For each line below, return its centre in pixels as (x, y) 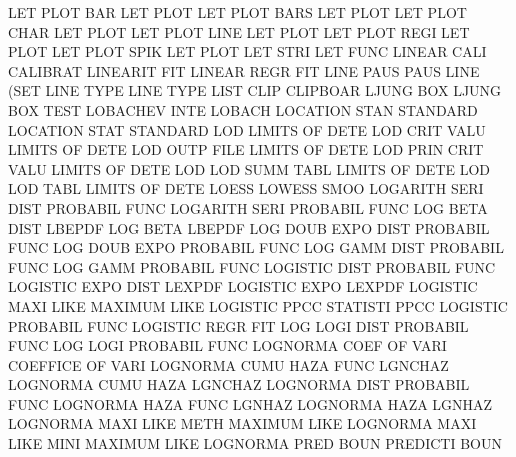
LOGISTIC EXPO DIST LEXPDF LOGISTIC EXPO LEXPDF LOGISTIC (243, 286)
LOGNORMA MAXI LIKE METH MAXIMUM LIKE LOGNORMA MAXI (242, 423)
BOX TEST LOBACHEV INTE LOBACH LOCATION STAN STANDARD (243, 109)
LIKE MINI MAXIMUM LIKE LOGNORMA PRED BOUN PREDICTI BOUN (255, 443)
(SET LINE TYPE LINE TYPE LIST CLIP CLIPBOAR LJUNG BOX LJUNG (255, 90)
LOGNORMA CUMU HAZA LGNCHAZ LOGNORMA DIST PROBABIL (239, 384)
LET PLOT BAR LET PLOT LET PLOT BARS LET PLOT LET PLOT (237, 12)
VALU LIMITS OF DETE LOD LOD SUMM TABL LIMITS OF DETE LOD (249, 168)
